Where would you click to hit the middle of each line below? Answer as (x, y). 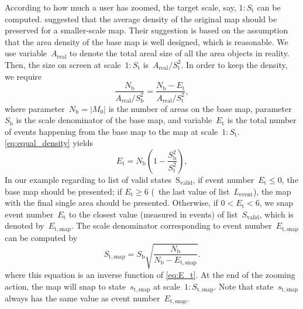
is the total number (262, 120)
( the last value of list (190, 191)
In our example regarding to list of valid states (88, 179)
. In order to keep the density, (234, 64)
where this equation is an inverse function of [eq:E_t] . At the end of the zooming (150, 274)
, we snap (276, 203)
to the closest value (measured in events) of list (153, 214)
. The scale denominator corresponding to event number (171, 225)
